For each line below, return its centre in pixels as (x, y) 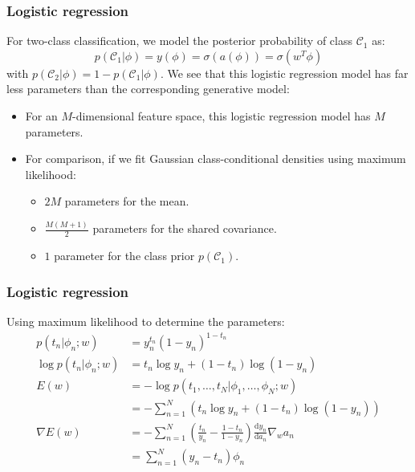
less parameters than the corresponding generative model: (148, 89)
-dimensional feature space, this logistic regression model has (221, 116)
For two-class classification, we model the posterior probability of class (179, 41)
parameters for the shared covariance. (185, 228)
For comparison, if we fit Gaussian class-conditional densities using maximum (216, 159)
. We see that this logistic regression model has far (284, 73)
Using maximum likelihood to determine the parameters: (146, 321)
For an (41, 116)
